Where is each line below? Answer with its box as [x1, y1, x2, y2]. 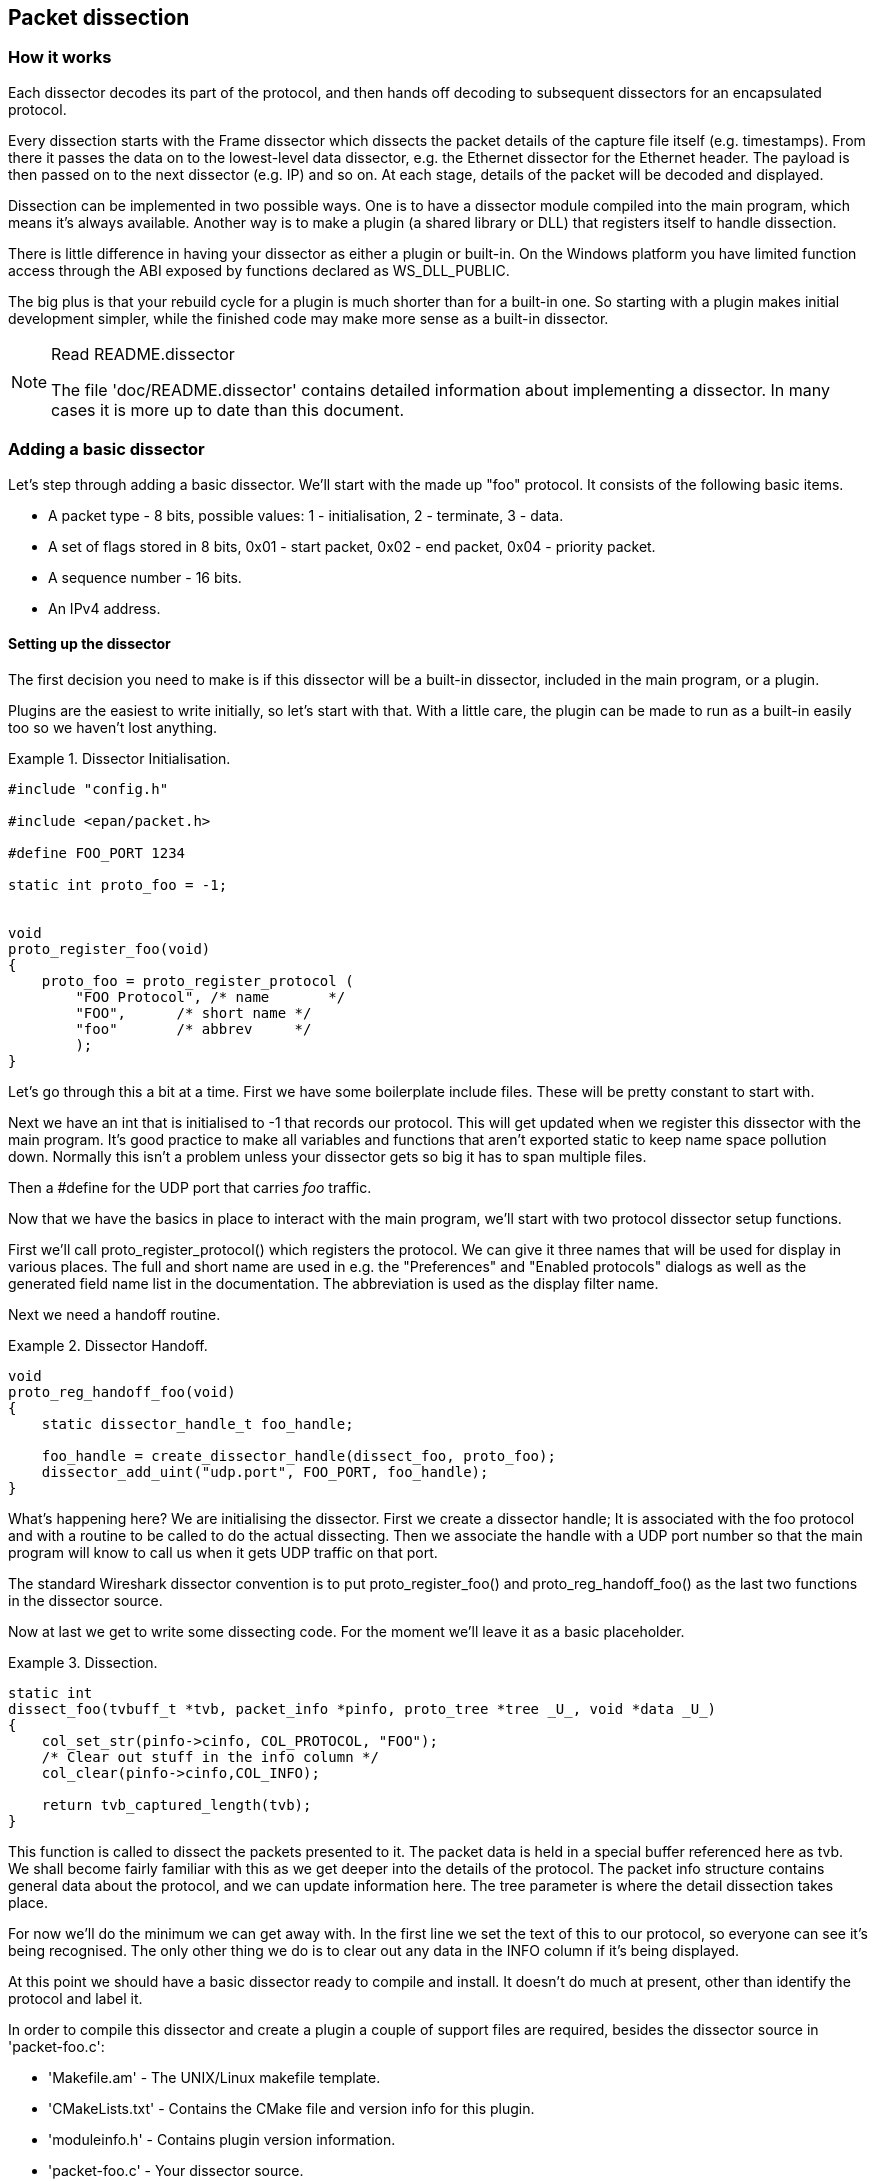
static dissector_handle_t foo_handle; [41, 1415, 354, 1432]
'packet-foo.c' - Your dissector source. [48, 2161, 304, 2179]
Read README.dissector [51, 343, 235, 364]
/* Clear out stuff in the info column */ [41, 1748, 379, 1765]
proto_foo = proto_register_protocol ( [41, 972, 354, 989]
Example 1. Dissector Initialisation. [8, 749, 231, 767]
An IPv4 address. [48, 599, 161, 617]
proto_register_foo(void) [8, 940, 211, 957]
